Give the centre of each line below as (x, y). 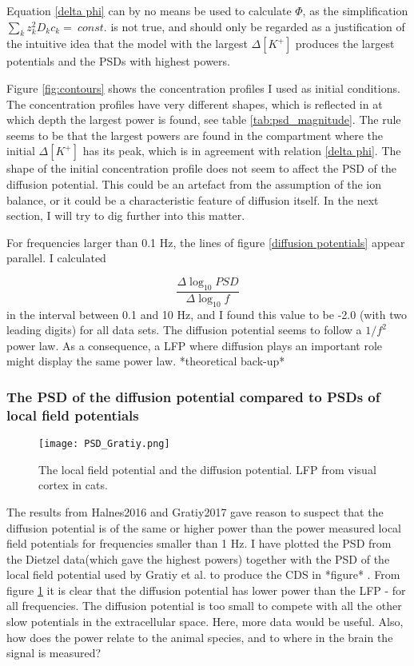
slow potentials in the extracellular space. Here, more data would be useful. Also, (205, 622)
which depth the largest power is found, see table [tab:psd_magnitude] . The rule (204, 120)
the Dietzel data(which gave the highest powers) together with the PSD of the (198, 558)
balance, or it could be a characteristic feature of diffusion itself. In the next (193, 199)
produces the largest (345, 44)
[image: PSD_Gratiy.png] (104, 444)
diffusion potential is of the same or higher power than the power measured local (204, 527)
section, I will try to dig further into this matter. (126, 215)
